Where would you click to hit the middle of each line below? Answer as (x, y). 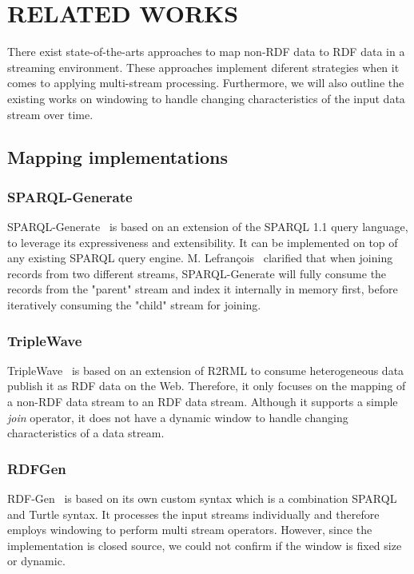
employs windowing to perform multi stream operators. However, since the (190, 530)
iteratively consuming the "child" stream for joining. (134, 305)
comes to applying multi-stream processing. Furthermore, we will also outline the (206, 83)
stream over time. (50, 114)
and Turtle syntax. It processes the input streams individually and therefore (193, 514)
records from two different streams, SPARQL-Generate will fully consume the (197, 273)
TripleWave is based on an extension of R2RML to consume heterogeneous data (206, 370)
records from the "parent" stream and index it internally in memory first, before (203, 289)
